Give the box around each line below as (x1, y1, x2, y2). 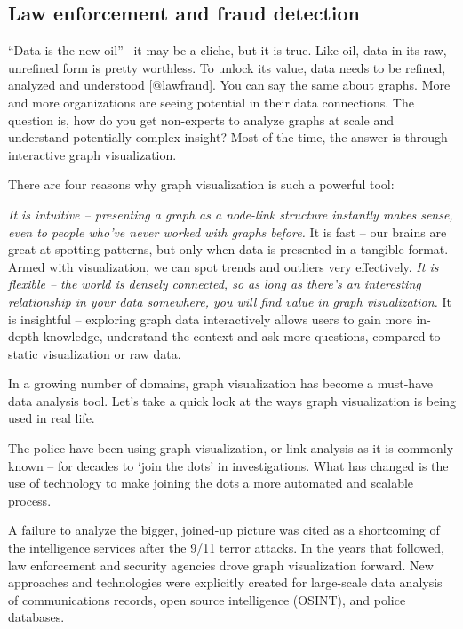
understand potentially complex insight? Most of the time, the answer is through (8, 128, 448, 147)
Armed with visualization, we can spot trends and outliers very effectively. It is (8, 257, 439, 275)
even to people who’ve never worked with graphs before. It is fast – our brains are (8, 222, 447, 241)
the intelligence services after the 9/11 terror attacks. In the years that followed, (8, 538, 444, 557)
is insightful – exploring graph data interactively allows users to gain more (8, 309, 412, 328)
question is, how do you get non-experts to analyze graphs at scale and (8, 110, 395, 129)
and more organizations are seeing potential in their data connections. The (8, 92, 414, 111)
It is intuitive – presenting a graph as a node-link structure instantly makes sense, (8, 204, 453, 223)
